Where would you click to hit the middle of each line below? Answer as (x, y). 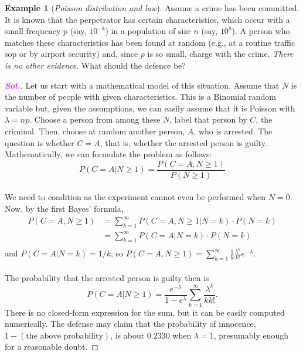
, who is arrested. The (233, 131)
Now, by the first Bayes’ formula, (64, 208)
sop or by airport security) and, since (72, 54)
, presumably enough (251, 335)
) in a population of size (148, 31)
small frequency (33, 31)
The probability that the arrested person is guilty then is (107, 277)
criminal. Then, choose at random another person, (95, 131)
